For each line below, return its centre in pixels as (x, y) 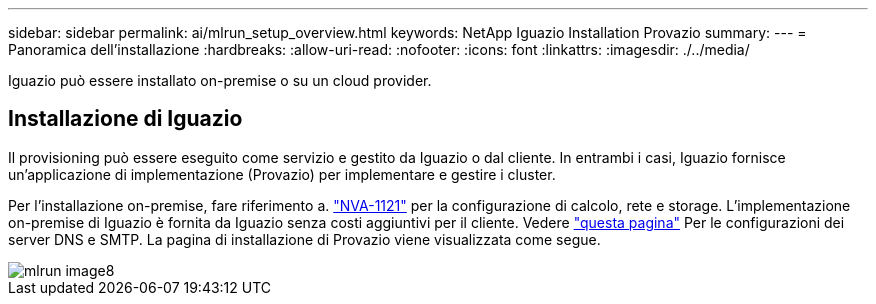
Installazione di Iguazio (125, 119)
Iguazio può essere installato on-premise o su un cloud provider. (220, 80)
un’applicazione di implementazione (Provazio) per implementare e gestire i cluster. (282, 174)
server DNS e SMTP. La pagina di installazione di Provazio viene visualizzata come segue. (304, 239)
